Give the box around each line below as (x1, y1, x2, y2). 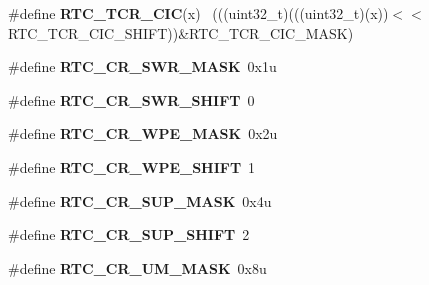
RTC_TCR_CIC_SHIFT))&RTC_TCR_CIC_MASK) (8, 22, 354, 43)
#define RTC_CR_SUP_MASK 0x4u (8, 190, 272, 211)
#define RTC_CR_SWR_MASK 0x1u (8, 56, 277, 77)
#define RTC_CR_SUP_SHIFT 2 (8, 224, 250, 245)
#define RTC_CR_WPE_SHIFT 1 (8, 156, 256, 177)
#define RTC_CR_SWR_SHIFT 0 (8, 89, 255, 110)
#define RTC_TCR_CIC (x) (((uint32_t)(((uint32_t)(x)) (8, 3, 389, 23)
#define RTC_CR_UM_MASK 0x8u (8, 257, 267, 278)
